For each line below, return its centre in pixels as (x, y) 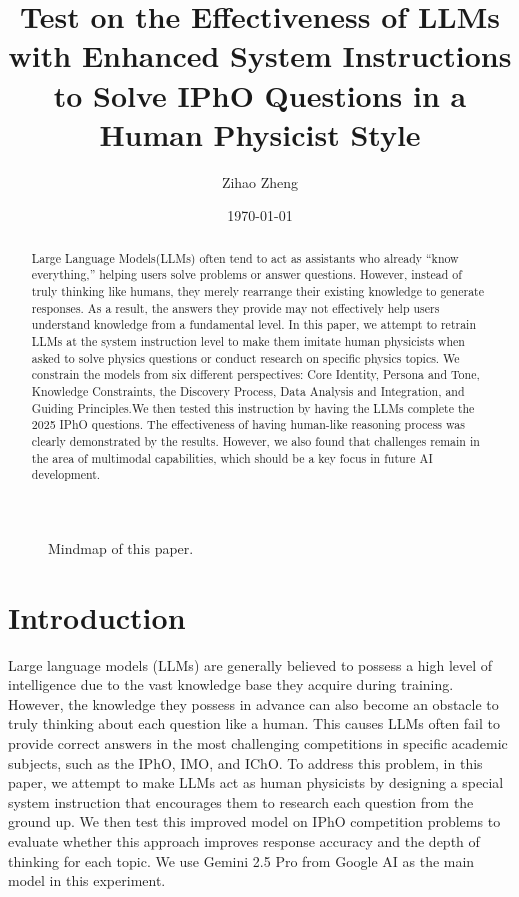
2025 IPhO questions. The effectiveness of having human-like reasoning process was (248, 424)
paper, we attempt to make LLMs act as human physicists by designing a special (256, 782)
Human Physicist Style (260, 133)
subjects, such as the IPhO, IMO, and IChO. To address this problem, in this (245, 762)
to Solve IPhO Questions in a (260, 94)
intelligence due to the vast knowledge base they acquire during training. (231, 684)
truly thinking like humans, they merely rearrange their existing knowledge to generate (258, 290)
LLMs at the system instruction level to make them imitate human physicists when (248, 340)
